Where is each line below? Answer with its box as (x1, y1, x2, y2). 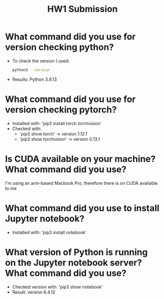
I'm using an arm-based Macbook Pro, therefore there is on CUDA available (5, 180, 158, 186)
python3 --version (12, 67, 50, 72)
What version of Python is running (5, 246, 148, 258)
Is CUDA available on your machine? (5, 153, 156, 165)
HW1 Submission (47, 3, 118, 15)
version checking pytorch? (5, 104, 117, 115)
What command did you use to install (5, 202, 160, 214)
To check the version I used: (12, 58, 70, 64)
